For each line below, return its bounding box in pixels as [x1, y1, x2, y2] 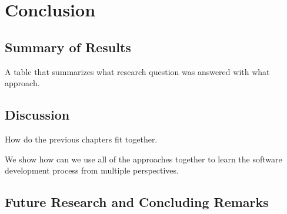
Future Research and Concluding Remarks [5, 193, 269, 211]
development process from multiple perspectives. [5, 164, 179, 176]
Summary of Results [5, 38, 131, 56]
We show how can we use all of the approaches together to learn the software [5, 152, 282, 165]
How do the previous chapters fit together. [5, 133, 158, 145]
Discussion [5, 106, 70, 124]
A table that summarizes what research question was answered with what [5, 65, 270, 77]
